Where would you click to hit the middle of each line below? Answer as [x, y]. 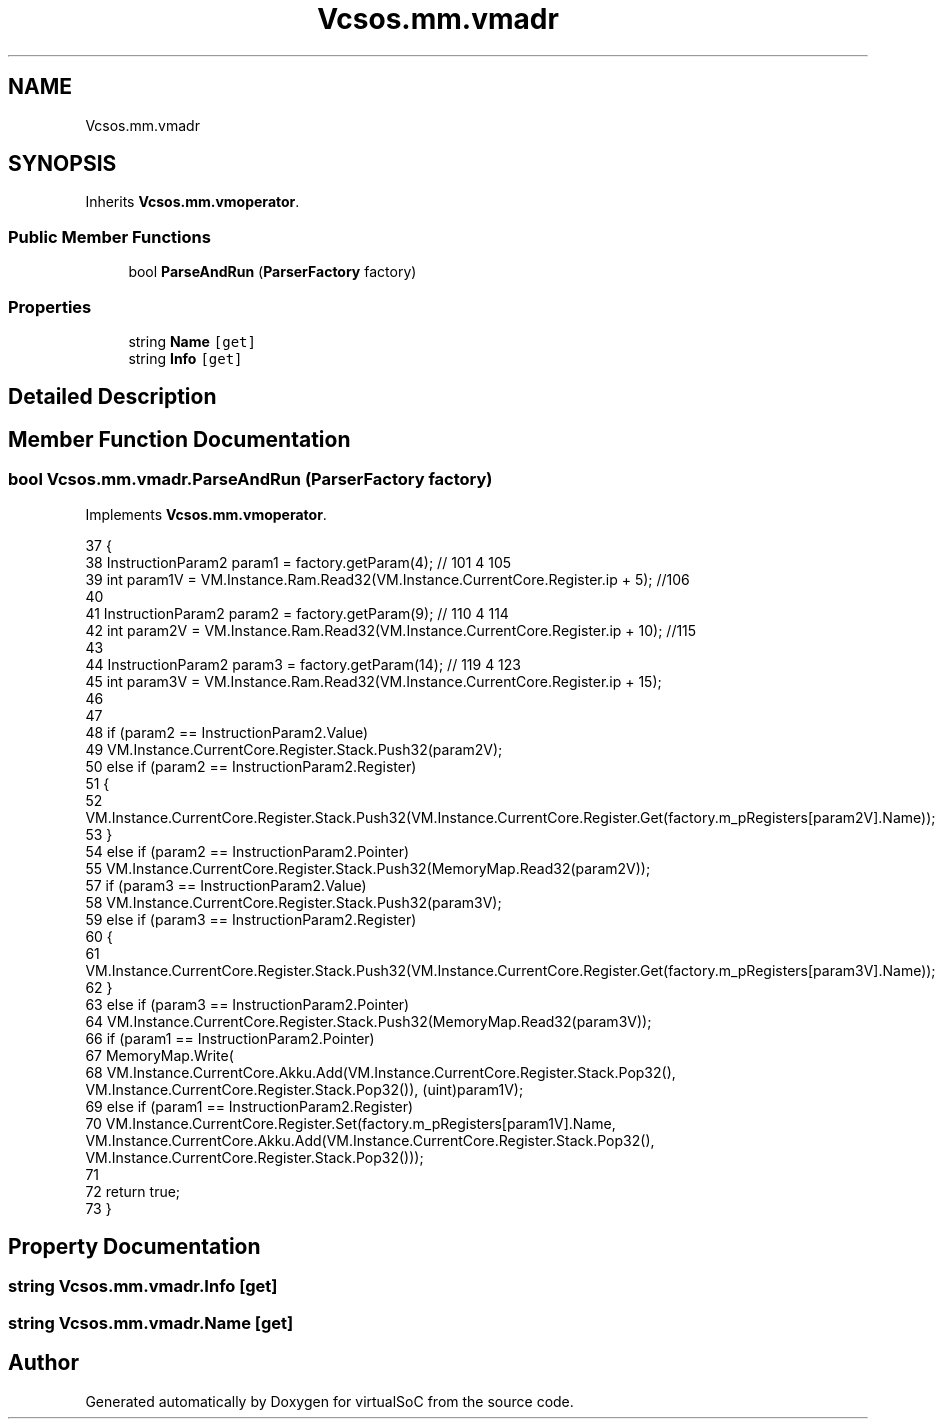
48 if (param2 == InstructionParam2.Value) [227, 732]
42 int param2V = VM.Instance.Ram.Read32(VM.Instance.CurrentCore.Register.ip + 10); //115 [391, 630]
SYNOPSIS [62, 164]
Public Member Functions [109, 236]
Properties [50, 306]
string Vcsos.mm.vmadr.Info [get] [143, 1286]
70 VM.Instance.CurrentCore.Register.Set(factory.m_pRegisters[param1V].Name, [350, 1123]
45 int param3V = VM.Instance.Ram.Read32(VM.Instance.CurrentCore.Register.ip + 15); [373, 681]
